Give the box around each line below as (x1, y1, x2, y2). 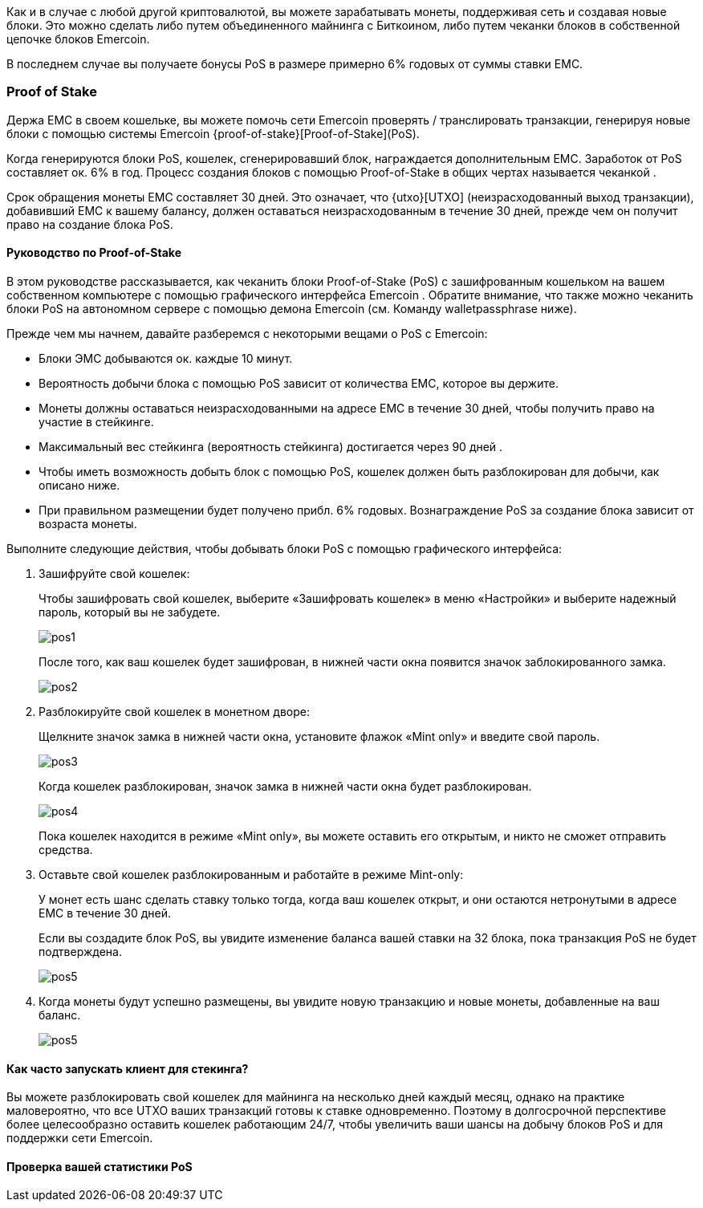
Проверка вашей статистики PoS (6, 1159, 193, 1173)
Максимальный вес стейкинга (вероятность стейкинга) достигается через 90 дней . (39, 439, 503, 454)
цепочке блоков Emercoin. (6, 32, 150, 46)
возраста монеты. (39, 516, 137, 531)
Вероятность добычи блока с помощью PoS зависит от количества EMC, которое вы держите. (39, 376, 559, 390)
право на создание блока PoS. (6, 217, 173, 231)
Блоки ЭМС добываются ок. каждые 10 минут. (39, 351, 293, 365)
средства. (39, 842, 93, 856)
